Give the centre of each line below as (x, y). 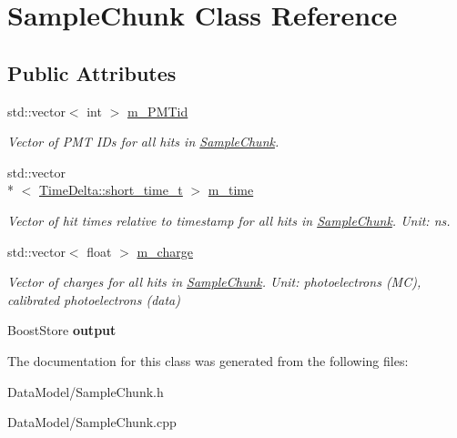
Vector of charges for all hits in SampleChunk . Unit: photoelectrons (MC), (214, 282)
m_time (231, 190)
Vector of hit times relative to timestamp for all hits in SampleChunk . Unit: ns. (229, 220)
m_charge (165, 251)
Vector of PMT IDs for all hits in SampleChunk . (143, 142)
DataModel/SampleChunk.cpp (92, 422)
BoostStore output (62, 330)
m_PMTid (157, 111)
